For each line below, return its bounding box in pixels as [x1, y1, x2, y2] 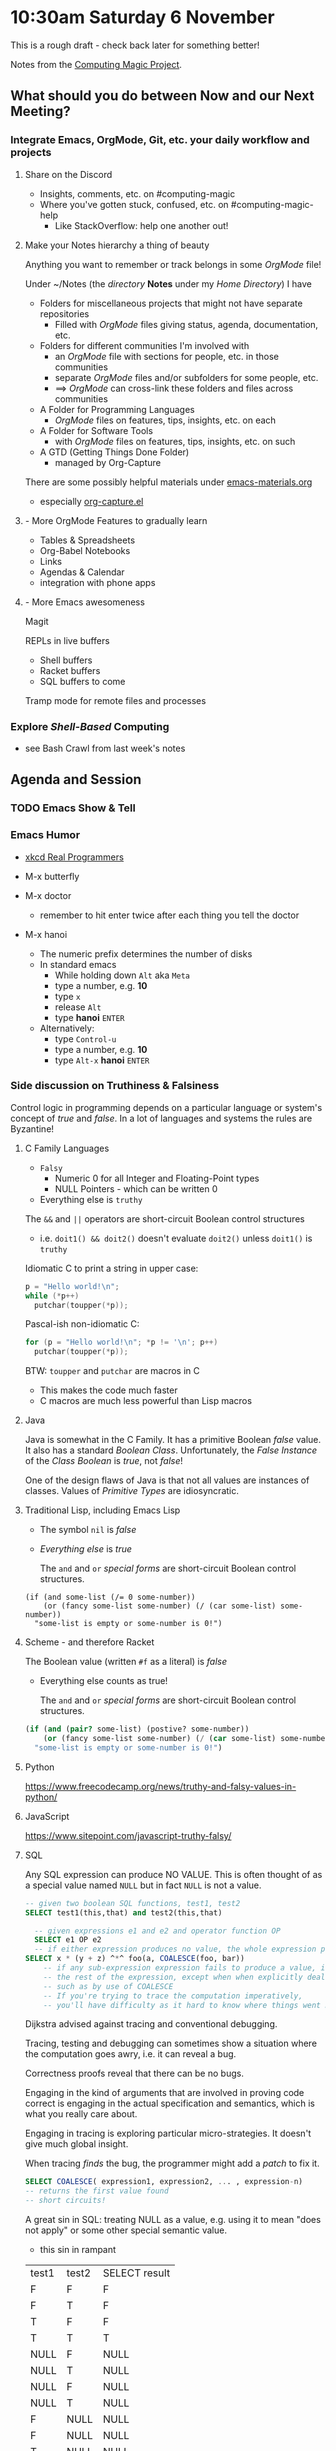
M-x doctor [24, 889, 72, 901]
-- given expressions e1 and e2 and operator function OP [34, 1926, 281, 1936]
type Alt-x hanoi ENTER [54, 1054, 150, 1066]
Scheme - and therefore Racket [24, 1636, 155, 1648]
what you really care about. [24, 2108, 138, 2120]
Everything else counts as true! [39, 1675, 168, 1687]
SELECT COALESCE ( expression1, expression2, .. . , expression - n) [24, 2177, 303, 2187]
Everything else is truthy [39, 1193, 143, 1205]
